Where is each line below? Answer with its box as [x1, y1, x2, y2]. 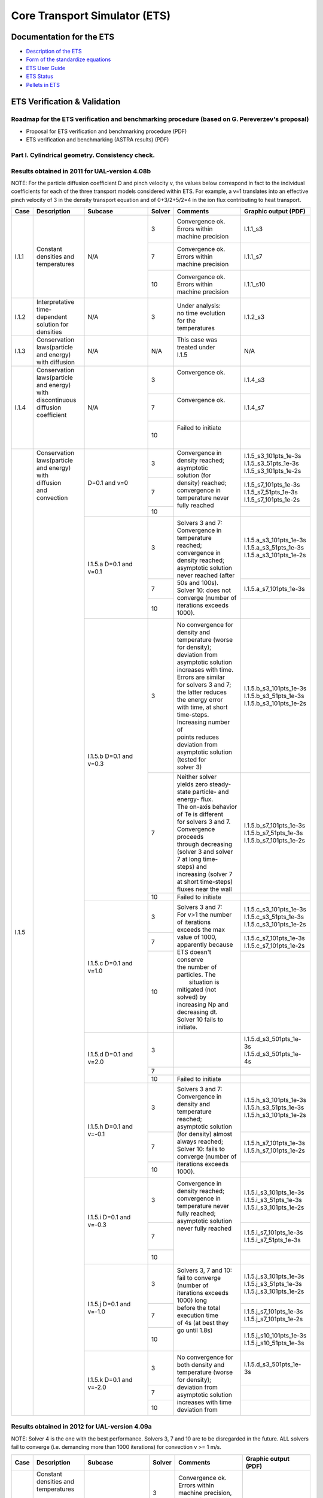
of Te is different [176, 810, 224, 819]
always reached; [176, 1137, 224, 1146]
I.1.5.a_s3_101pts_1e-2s [244, 551, 306, 560]
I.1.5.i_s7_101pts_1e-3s [244, 1228, 303, 1237]
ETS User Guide [26, 64, 66, 71]
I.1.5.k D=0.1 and [87, 1375, 133, 1384]
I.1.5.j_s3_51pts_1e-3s [244, 1280, 302, 1288]
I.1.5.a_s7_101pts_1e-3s [244, 584, 305, 593]
